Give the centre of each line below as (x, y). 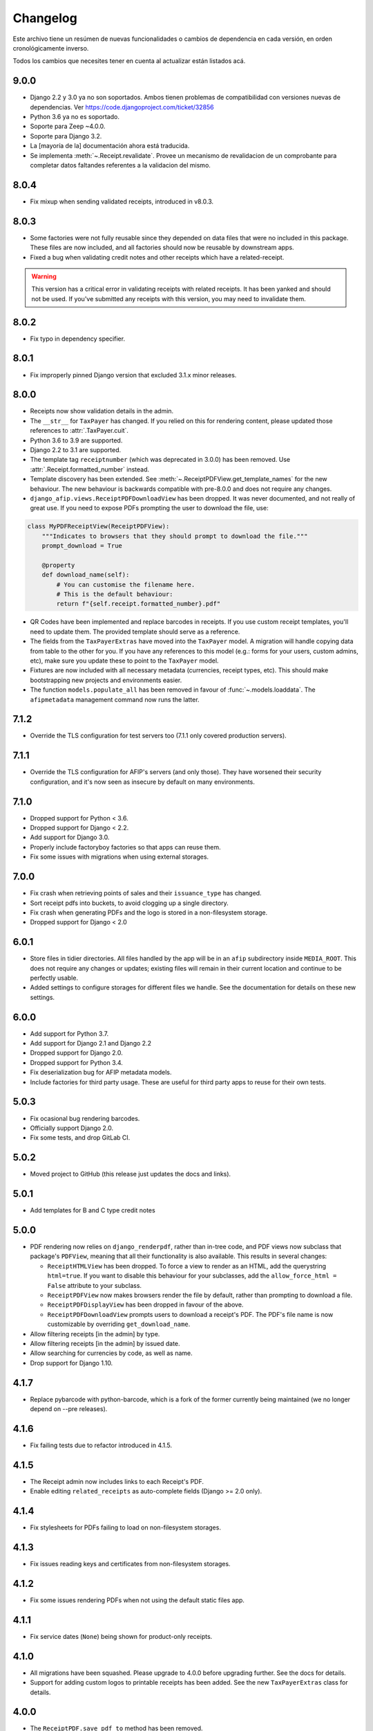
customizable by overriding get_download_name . (119, 1324)
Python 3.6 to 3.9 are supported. (76, 440)
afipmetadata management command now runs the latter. (115, 699)
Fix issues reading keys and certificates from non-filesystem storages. (130, 1564)
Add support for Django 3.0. (70, 837)
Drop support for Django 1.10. (71, 1363)
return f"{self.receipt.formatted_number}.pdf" (138, 604)
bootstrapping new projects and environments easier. (106, 680)
